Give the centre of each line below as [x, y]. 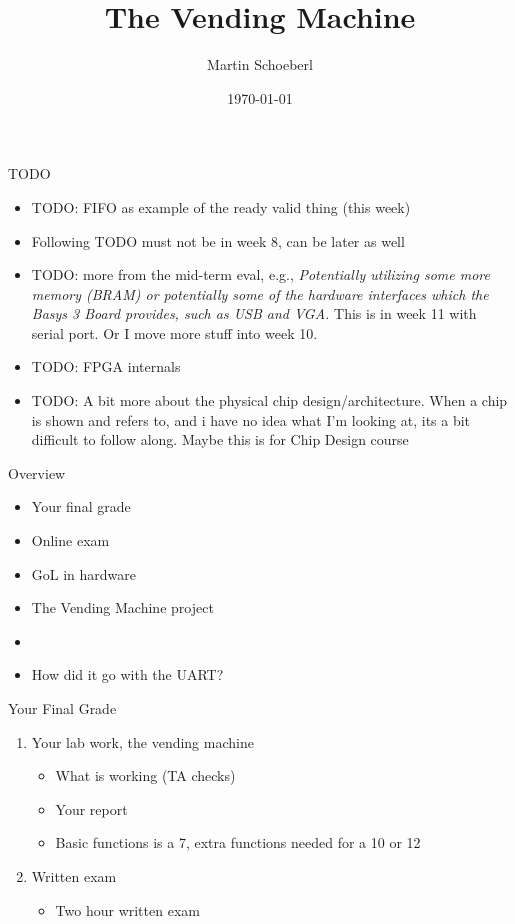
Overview [37, 472]
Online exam [70, 540]
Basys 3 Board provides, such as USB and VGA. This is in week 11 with [254, 313]
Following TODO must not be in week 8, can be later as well [218, 240]
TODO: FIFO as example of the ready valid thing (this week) [221, 206]
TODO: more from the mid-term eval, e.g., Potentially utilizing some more [260, 274]
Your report [91, 808]
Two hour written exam [127, 909]
